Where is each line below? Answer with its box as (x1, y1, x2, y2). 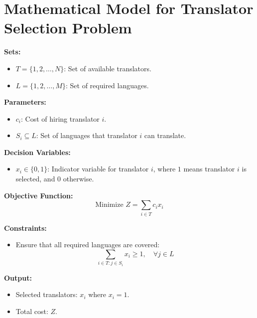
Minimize (95, 201, 124, 209)
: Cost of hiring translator (21, 113, 100, 124)
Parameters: (4, 97, 46, 107)
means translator (183, 163, 235, 174)
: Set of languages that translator (36, 130, 137, 141)
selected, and (15, 173, 55, 184)
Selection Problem (4, 17, 132, 38)
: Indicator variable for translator (47, 163, 149, 174)
